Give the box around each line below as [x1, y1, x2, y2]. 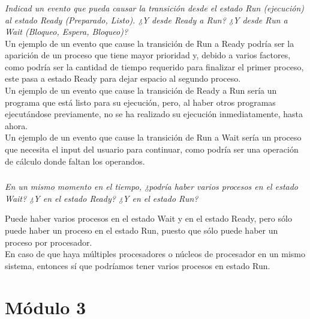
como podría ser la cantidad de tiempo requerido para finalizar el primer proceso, [5, 60, 304, 73]
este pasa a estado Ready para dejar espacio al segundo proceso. [5, 72, 241, 85]
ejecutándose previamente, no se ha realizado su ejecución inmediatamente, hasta [5, 108, 303, 120]
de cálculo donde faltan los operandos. [5, 154, 145, 167]
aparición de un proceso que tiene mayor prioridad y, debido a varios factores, [5, 49, 291, 61]
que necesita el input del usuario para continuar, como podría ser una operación [5, 143, 299, 156]
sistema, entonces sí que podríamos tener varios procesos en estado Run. [5, 259, 270, 272]
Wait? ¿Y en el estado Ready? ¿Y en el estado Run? [5, 192, 198, 204]
